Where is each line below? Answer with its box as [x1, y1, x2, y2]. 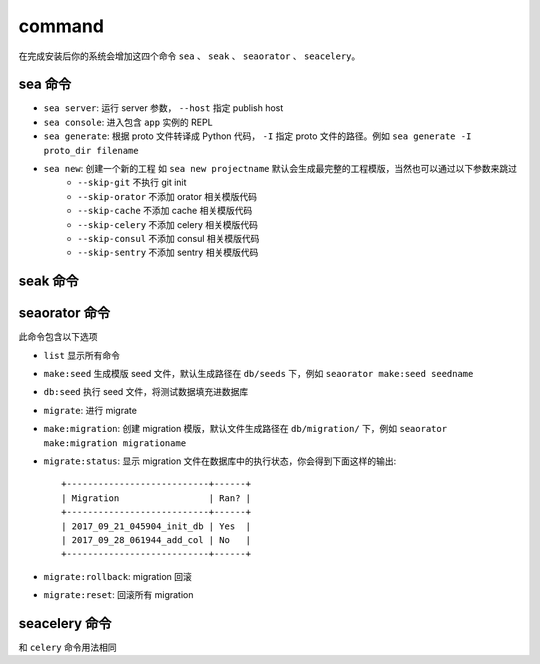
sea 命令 [18, 76, 72, 93]
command [18, 15, 105, 37]
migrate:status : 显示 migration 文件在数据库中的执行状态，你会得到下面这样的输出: [43, 455, 397, 467]
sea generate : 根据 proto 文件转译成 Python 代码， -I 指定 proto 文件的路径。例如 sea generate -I [43, 130, 472, 142]
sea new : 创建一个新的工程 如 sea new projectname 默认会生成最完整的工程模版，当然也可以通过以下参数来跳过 [43, 163, 517, 175]
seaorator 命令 [18, 305, 110, 322]
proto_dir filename [43, 145, 139, 156]
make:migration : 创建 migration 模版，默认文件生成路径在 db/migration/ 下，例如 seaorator [43, 423, 448, 435]
